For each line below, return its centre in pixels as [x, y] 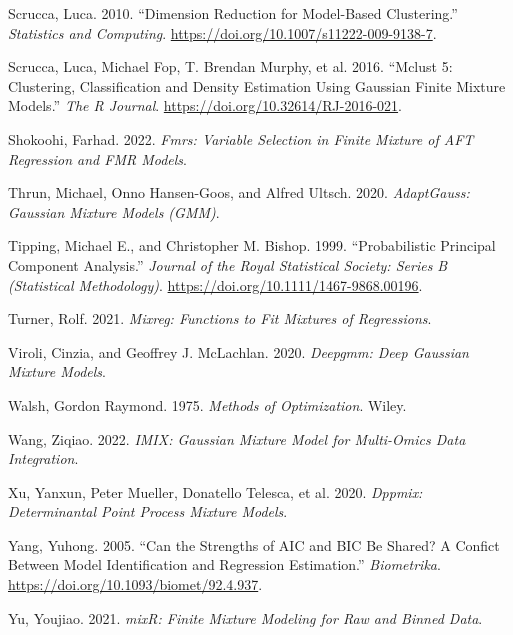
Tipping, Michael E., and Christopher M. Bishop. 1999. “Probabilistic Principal [252, 245]
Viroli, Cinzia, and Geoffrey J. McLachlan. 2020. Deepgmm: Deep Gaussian [238, 351]
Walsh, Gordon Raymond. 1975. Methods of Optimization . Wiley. [207, 404]
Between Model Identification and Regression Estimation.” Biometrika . [224, 564]
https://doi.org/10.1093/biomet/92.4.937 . [135, 584]
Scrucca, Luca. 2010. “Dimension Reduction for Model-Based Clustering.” [233, 13]
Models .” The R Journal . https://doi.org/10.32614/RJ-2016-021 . [205, 105]
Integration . [43, 458]
